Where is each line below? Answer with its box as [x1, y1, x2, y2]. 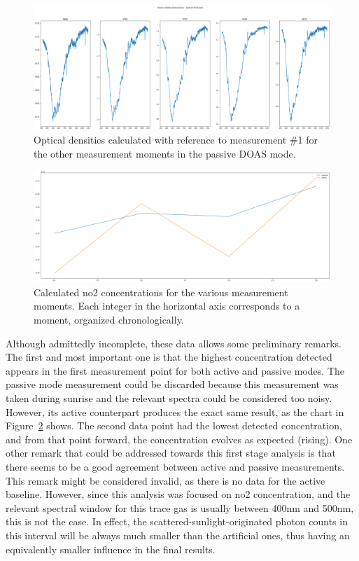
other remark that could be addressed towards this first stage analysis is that [6, 445, 336, 460]
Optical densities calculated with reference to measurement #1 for [34, 132, 318, 147]
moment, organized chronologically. [34, 312, 184, 327]
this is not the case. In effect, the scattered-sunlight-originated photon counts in [6, 514, 348, 529]
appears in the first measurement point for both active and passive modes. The [6, 363, 344, 378]
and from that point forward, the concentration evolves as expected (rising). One [6, 431, 353, 446]
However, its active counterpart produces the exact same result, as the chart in [6, 404, 344, 419]
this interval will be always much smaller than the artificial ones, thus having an [6, 527, 350, 542]
